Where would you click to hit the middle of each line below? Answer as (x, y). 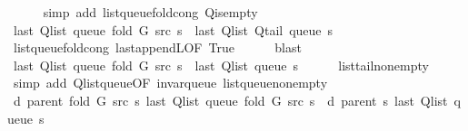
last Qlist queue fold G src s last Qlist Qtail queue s (173, 29)
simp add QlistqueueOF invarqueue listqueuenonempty (170, 83)
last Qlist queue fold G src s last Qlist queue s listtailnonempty (221, 65)
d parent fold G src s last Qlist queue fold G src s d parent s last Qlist (230, 100)
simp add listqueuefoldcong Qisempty (150, 12)
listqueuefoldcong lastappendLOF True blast (157, 47)
